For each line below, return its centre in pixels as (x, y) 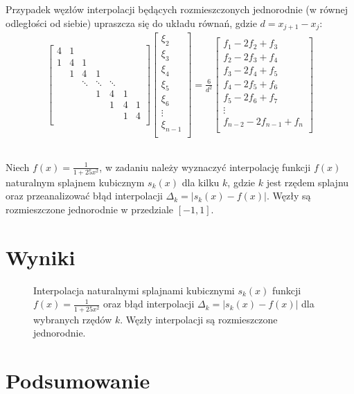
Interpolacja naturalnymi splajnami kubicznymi (134, 290)
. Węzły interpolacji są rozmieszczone (199, 319)
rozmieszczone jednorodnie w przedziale (90, 209)
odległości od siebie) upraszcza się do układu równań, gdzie (131, 23)
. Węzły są (289, 196)
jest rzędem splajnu (308, 182)
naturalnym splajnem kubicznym (75, 182)
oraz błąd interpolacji (149, 304)
